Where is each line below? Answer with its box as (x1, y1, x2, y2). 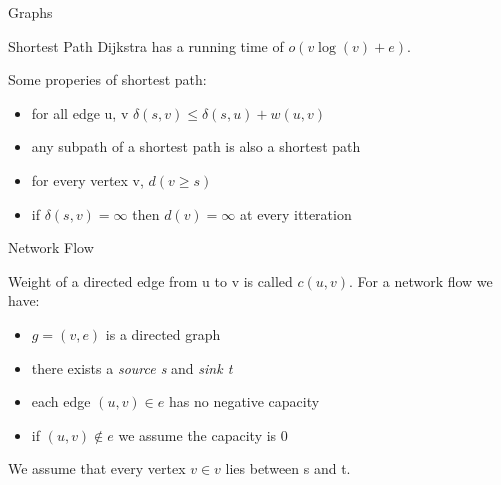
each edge (31, 391, 91, 412)
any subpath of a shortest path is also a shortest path (31, 136, 361, 157)
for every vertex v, (31, 169, 144, 190)
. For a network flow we (349, 270, 493, 291)
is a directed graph (105, 323, 221, 344)
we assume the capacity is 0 (118, 424, 288, 445)
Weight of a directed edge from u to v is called (8, 270, 293, 291)
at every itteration (240, 203, 352, 224)
